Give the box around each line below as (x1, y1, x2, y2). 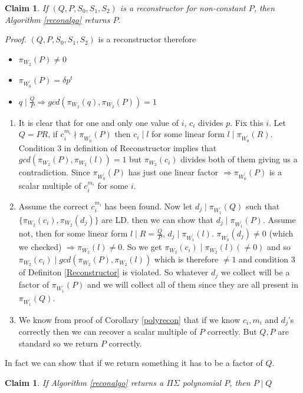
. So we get (122, 241, 162, 253)
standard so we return (18, 337, 98, 349)
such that (245, 199, 280, 212)
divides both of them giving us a (180, 153, 298, 165)
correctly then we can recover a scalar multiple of (18, 325, 197, 338)
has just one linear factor (128, 166, 219, 178)
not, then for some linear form (18, 227, 128, 239)
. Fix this (230, 116, 264, 128)
